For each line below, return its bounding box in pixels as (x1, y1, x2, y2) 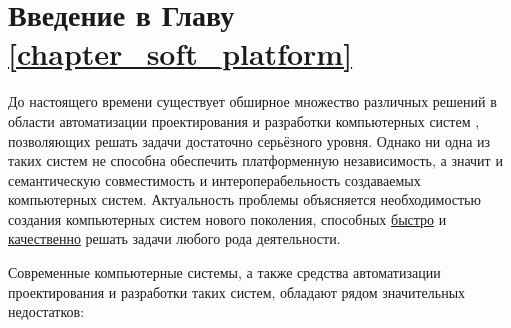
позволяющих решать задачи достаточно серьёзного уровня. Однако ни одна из (8, 130, 491, 151)
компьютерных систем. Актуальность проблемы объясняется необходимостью (8, 189, 481, 210)
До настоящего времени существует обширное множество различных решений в (8, 91, 497, 112)
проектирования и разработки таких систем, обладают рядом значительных (8, 281, 466, 302)
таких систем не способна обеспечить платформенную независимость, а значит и (8, 150, 503, 171)
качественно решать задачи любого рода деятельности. (8, 228, 341, 249)
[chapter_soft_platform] (8, 33, 353, 74)
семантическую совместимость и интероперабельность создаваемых (8, 169, 421, 190)
